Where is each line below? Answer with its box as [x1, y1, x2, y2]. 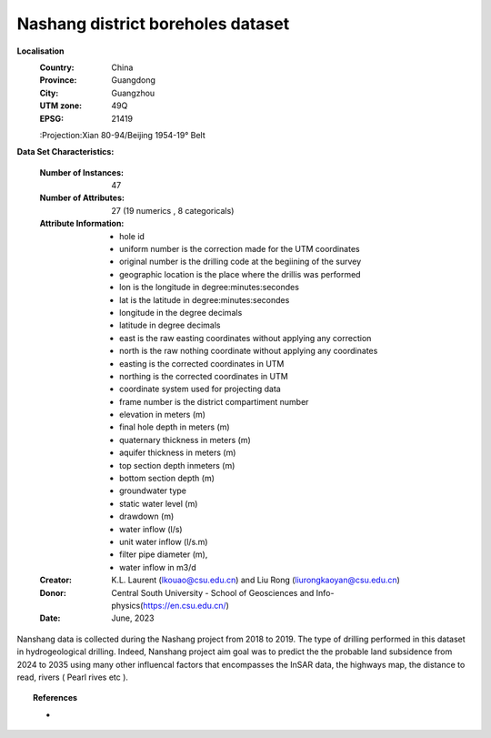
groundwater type [119, 485, 186, 496]
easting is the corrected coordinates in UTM [119, 358, 285, 369]
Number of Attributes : [39, 192, 125, 204]
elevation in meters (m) [119, 409, 206, 420]
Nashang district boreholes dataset [16, 14, 290, 34]
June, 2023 [111, 612, 155, 623]
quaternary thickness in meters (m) [119, 434, 252, 445]
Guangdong [111, 75, 156, 86]
